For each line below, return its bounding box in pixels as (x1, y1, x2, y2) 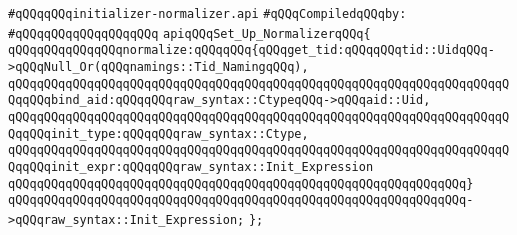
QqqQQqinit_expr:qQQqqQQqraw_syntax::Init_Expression (8, 159, 374, 174)
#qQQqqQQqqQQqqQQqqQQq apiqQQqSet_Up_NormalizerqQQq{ (8, 26, 371, 41)
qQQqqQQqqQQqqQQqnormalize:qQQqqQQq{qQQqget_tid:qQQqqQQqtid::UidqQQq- (8, 43, 495, 58)
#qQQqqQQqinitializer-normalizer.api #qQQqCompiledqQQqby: (8, 7, 407, 21)
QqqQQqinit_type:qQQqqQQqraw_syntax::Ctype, (8, 126, 309, 141)
